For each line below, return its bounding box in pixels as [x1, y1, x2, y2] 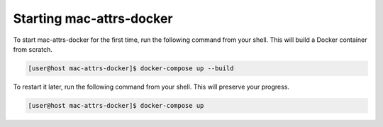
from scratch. [13, 45, 53, 53]
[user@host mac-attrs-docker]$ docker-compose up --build [28, 64, 234, 72]
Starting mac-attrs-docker [13, 11, 173, 26]
